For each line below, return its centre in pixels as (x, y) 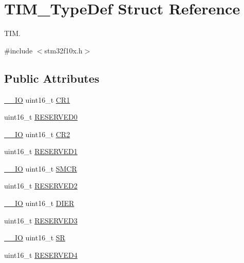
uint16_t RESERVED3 (41, 220)
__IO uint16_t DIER (39, 203)
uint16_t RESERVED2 (41, 186)
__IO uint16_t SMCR (41, 168)
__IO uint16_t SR (35, 238)
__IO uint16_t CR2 (37, 134)
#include (18, 50)
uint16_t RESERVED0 (41, 117)
